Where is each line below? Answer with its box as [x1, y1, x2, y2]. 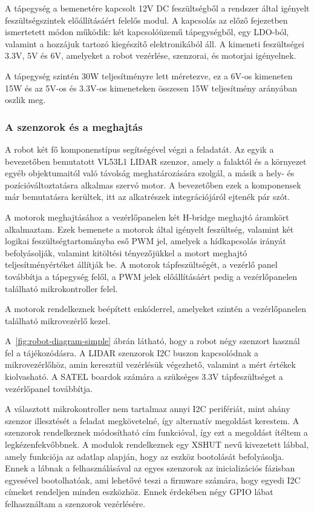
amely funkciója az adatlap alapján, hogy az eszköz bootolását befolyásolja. [5, 450, 284, 462]
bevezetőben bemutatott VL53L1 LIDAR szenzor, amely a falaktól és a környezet [5, 155, 307, 167]
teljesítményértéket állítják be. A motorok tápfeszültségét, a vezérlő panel [5, 258, 278, 271]
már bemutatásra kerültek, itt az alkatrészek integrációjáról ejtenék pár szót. [5, 190, 290, 203]
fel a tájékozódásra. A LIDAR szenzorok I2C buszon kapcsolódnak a [5, 346, 259, 359]
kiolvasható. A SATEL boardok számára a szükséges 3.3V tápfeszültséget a [5, 370, 283, 383]
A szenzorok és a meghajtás [5, 119, 143, 134]
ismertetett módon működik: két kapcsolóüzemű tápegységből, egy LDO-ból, [5, 25, 289, 38]
